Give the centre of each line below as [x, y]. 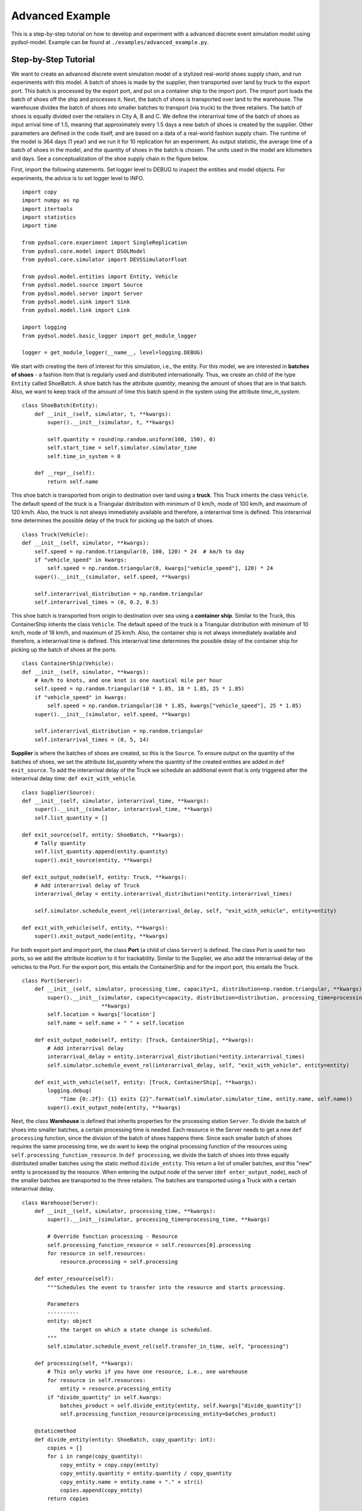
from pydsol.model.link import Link [76, 310]
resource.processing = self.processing [119, 1262]
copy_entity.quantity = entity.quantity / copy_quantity [146, 1474]
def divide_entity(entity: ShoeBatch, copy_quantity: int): [125, 1439]
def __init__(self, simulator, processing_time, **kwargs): [125, 1211]
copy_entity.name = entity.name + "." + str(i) [132, 1482]
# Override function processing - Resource [113, 1237]
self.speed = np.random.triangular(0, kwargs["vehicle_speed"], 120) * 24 [160, 568]
